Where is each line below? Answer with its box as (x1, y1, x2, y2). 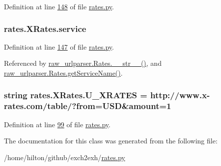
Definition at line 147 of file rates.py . (4, 41, 114, 52)
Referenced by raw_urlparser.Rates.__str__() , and (4, 58, 162, 68)
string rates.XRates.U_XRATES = (4, 88, 147, 101)
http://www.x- (150, 88, 210, 101)
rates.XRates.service (4, 22, 86, 34)
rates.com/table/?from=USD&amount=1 (4, 100, 171, 112)
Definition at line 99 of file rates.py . (4, 119, 110, 129)
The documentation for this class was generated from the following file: (4, 136, 218, 146)
